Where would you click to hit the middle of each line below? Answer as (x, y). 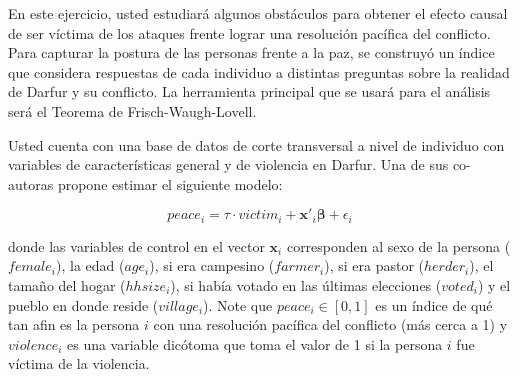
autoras (31, 183)
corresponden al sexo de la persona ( (398, 245)
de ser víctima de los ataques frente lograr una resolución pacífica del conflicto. (249, 32)
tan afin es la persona (74, 324)
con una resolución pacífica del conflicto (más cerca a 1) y (330, 324)
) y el (494, 284)
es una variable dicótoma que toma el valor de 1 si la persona (254, 343)
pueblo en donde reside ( (83, 304)
